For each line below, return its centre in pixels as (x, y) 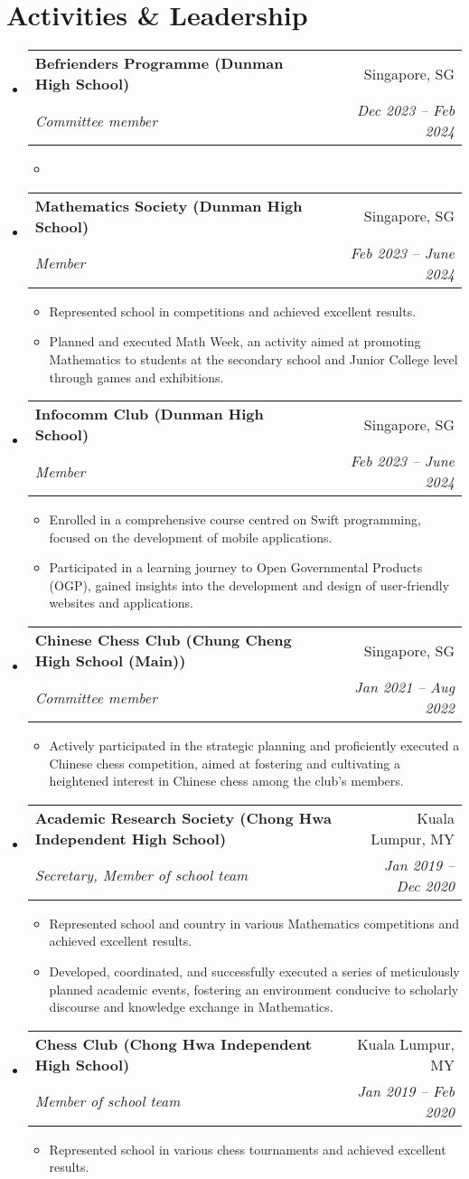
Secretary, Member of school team (141, 875)
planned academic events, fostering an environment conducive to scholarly (254, 989)
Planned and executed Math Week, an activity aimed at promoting (235, 341)
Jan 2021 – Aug (404, 687)
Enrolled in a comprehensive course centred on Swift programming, (235, 519)
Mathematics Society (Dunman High (169, 205)
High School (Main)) (110, 661)
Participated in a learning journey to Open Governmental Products (236, 567)
